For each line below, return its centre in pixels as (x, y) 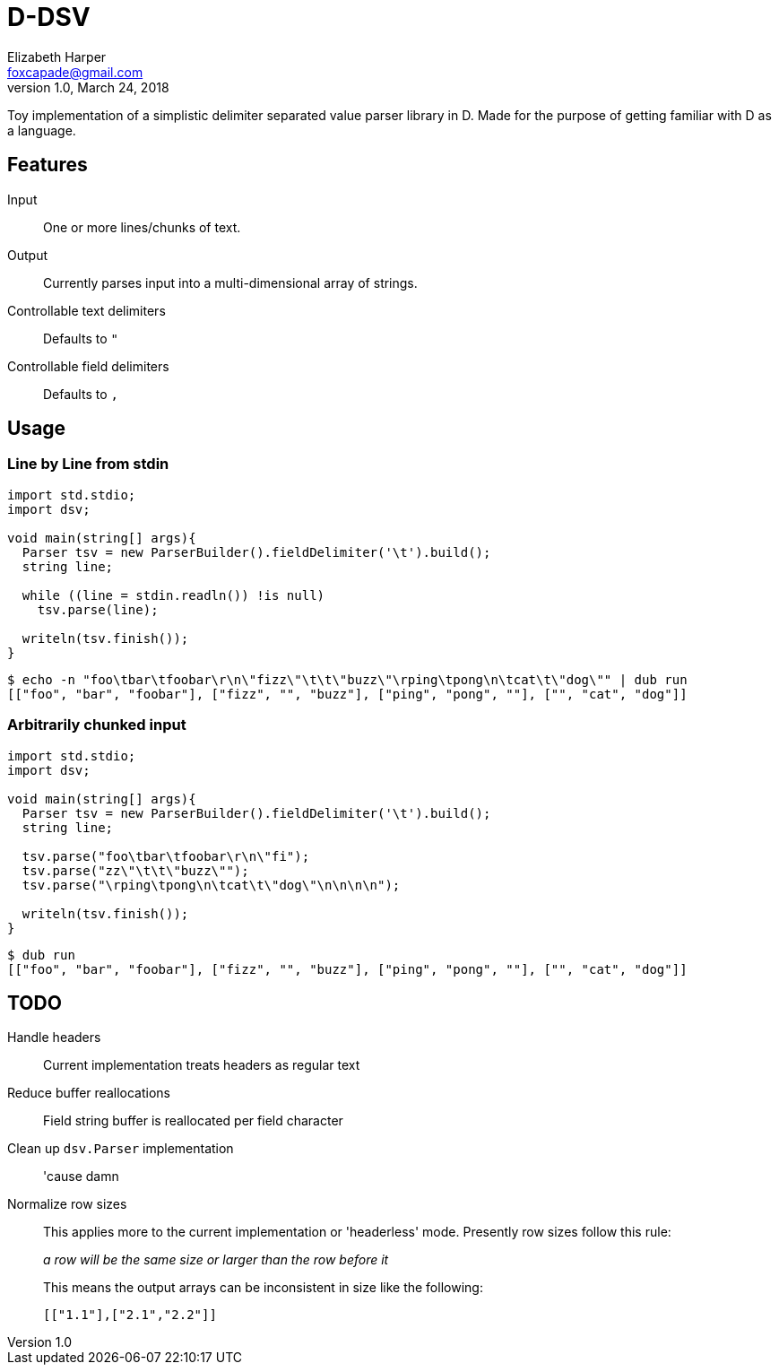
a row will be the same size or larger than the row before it (216, 1260)
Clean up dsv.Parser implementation (121, 1149)
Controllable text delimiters (87, 310)
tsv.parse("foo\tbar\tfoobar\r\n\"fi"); (166, 856)
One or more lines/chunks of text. (142, 227)
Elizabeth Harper (57, 56)
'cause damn (81, 1177)
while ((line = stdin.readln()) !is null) (173, 595)
